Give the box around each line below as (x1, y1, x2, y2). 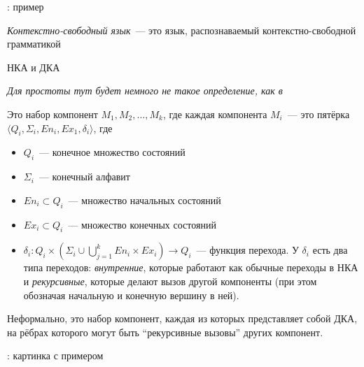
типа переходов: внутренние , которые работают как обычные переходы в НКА (23, 260, 358, 275)
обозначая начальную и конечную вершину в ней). (23, 287, 239, 302)
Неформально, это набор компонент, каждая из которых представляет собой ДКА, (7, 311, 358, 326)
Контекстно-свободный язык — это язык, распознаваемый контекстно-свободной (7, 22, 356, 37)
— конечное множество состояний (39, 145, 185, 159)
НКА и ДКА (7, 59, 60, 74)
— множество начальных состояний (68, 192, 221, 207)
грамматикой (7, 36, 61, 51)
